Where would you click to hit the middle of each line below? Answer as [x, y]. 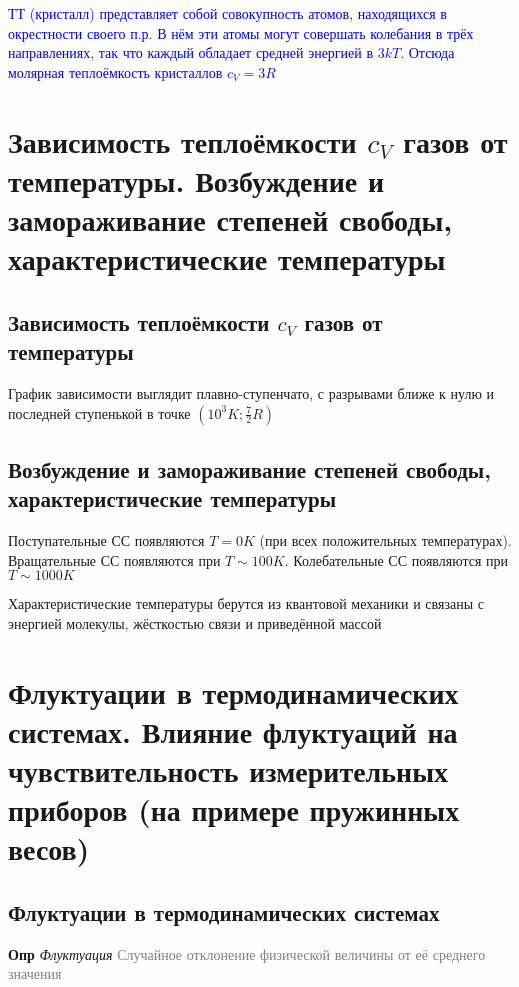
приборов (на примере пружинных [234, 809]
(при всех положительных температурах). [385, 540]
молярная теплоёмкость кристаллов [115, 71]
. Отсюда [427, 52]
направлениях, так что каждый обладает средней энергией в [191, 52]
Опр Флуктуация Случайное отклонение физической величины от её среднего [247, 953]
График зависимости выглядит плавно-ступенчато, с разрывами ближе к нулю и [251, 392]
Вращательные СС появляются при [114, 559]
